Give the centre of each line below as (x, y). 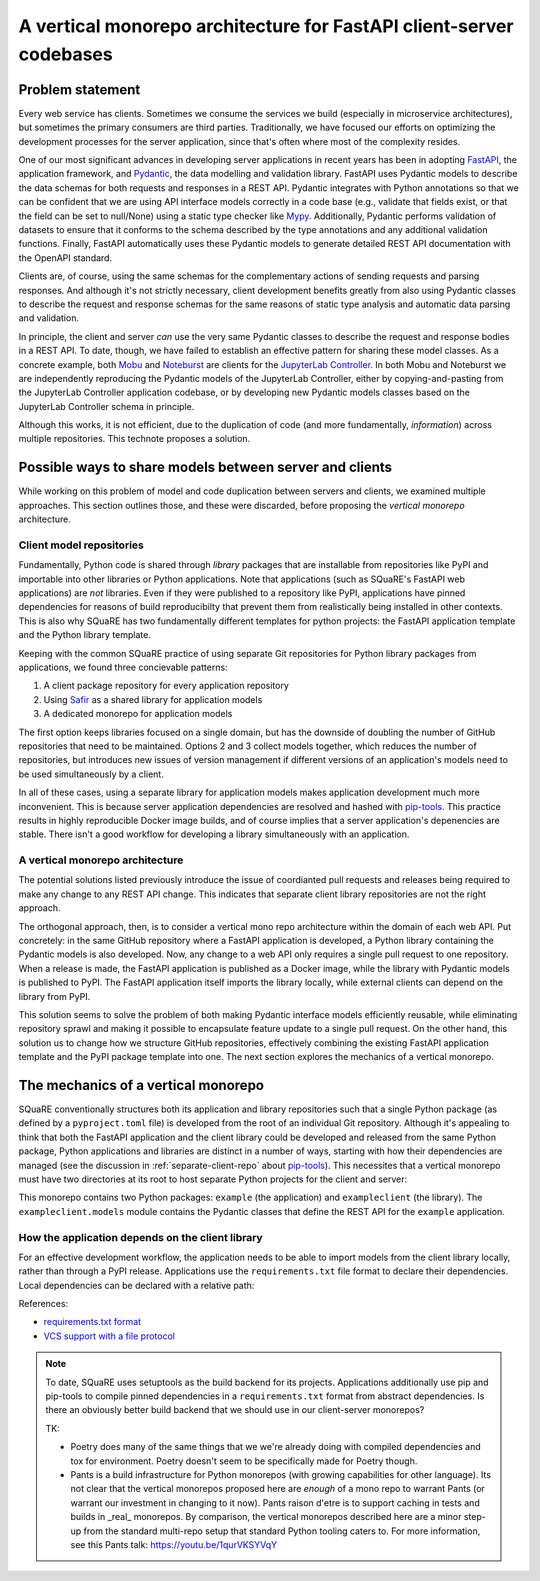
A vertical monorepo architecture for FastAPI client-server (266, 26)
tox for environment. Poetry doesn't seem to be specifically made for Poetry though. (244, 1461)
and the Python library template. (85, 635)
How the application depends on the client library (141, 1237)
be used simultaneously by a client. (91, 774)
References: (43, 1304)
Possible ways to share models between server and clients (205, 467)
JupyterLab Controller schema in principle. (106, 406)
